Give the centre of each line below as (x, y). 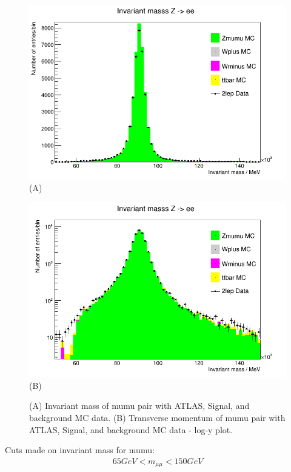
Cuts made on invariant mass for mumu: (80, 450)
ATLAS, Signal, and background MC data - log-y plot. (131, 429)
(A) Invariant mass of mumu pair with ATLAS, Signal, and (139, 406)
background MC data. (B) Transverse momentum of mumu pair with (157, 418)
